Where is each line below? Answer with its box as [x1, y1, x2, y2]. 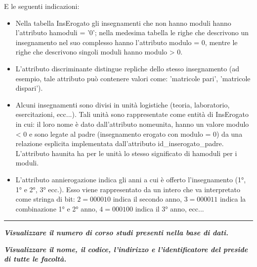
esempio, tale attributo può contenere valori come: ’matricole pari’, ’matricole [15, 73, 251, 83]
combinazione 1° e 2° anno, [15, 203, 97, 214]
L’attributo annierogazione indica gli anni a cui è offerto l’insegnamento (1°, [15, 174, 246, 184]
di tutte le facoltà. [4, 254, 67, 264]
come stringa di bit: [15, 194, 75, 204]
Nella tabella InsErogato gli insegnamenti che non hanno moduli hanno [15, 17, 231, 28]
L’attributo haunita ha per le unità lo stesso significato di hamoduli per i [15, 148, 237, 158]
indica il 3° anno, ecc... [135, 203, 204, 214]
